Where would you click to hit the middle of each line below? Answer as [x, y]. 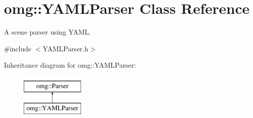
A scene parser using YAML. [47, 32]
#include [18, 48]
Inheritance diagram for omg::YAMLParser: [70, 65]
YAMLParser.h [65, 48]
